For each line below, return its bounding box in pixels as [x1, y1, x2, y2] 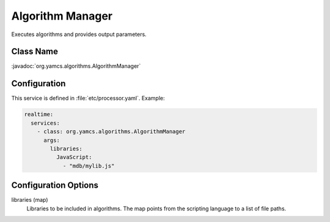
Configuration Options [11, 180, 99, 191]
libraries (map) [11, 196, 48, 204]
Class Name [11, 46, 58, 57]
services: [31, 119, 61, 127]
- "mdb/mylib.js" [62, 162, 115, 169]
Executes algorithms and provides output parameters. [11, 31, 147, 38]
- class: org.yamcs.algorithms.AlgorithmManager [37, 128, 186, 135]
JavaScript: [56, 154, 92, 161]
